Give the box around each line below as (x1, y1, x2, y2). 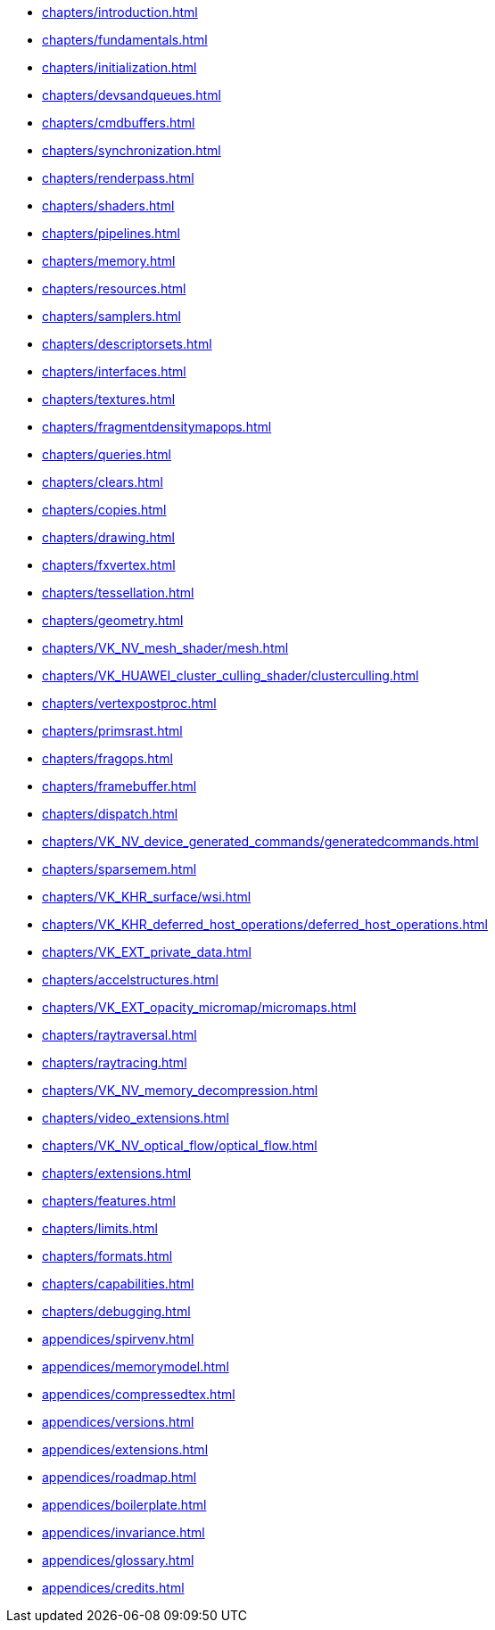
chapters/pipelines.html (42, 226, 180, 241)
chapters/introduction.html (42, 4, 198, 20)
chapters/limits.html (42, 1221, 158, 1236)
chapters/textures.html (42, 391, 176, 407)
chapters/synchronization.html (42, 143, 221, 158)
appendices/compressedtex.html (42, 1387, 235, 1402)
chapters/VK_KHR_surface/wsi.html (42, 889, 252, 904)
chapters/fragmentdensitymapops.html (42, 419, 272, 434)
